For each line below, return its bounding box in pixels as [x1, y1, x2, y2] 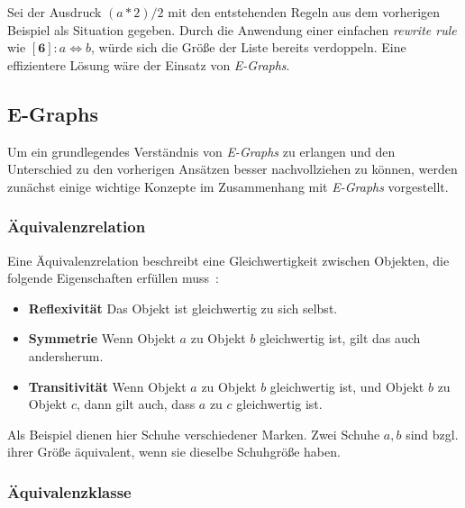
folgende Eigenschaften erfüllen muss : [7, 268, 219, 287]
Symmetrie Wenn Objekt [28, 329, 176, 348]
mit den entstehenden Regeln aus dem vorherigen [168, 3, 441, 21]
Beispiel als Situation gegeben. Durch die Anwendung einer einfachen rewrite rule [7, 20, 457, 39]
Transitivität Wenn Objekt [28, 376, 187, 395]
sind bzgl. [406, 424, 459, 443]
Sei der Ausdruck [7, 3, 102, 21]
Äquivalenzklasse [7, 480, 132, 503]
